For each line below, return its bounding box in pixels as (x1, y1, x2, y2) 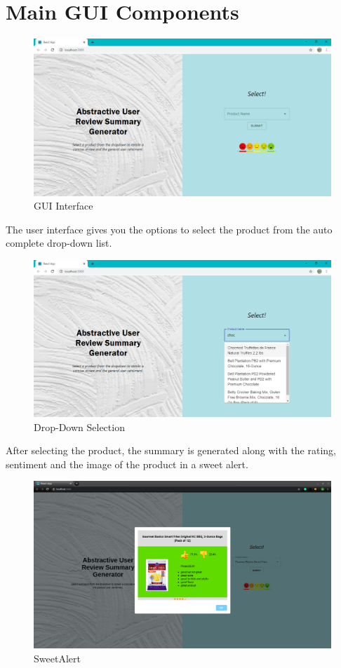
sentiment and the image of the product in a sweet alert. (6, 456, 248, 471)
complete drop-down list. (6, 236, 112, 250)
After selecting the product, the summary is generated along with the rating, (6, 443, 336, 458)
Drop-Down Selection (34, 419, 125, 434)
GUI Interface (34, 198, 93, 213)
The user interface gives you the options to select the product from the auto (6, 221, 333, 236)
